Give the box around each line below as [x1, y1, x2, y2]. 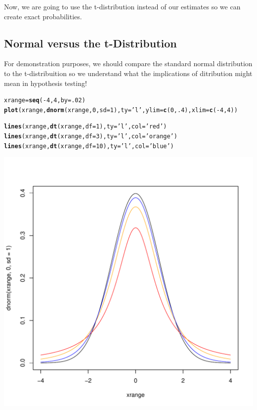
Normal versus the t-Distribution [4, 35, 177, 50]
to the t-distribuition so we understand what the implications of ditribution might [4, 68, 253, 78]
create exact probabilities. [4, 11, 82, 21]
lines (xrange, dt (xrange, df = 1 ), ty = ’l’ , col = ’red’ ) [4, 123, 167, 130]
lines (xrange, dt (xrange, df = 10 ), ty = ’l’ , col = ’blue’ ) [4, 142, 174, 150]
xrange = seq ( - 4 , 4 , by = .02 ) [4, 97, 86, 104]
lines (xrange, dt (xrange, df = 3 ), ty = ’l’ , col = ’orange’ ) [4, 133, 177, 140]
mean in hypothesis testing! [4, 78, 87, 88]
